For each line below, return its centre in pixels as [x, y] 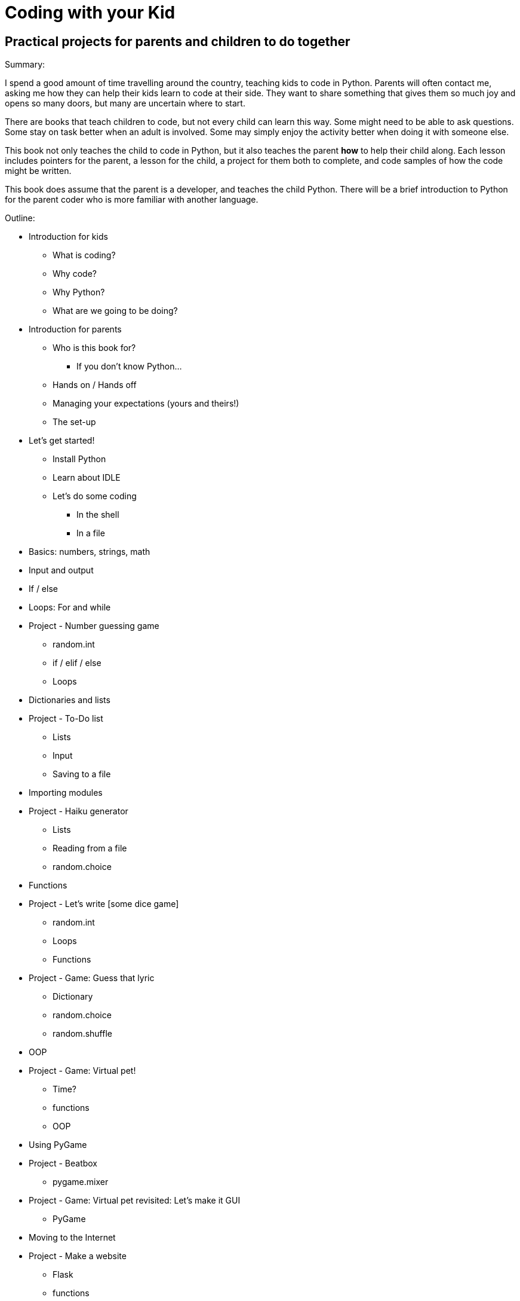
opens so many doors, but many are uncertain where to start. [125, 103]
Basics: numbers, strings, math [90, 552]
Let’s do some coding [95, 496]
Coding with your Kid [90, 13]
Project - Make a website [78, 1256]
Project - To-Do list [66, 719]
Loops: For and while [70, 607]
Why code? [75, 274]
